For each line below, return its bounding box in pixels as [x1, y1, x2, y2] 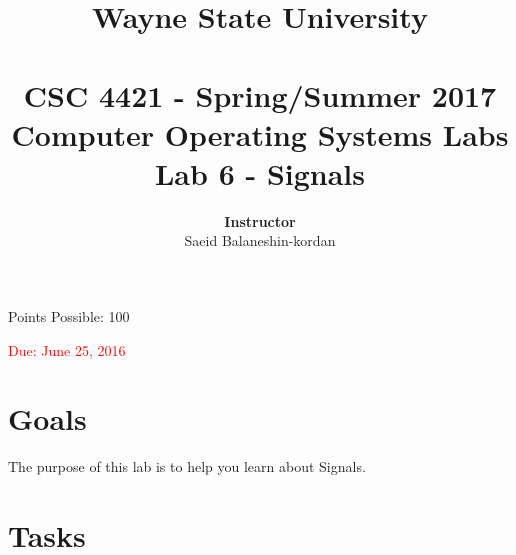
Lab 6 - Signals [154, 152, 366, 193]
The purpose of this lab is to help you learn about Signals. [8, 456, 366, 477]
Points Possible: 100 [8, 306, 130, 327]
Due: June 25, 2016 [8, 339, 126, 360]
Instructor [224, 210, 296, 231]
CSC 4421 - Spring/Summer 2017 [23, 74, 497, 115]
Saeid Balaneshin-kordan [184, 230, 336, 251]
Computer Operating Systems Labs [11, 113, 509, 154]
